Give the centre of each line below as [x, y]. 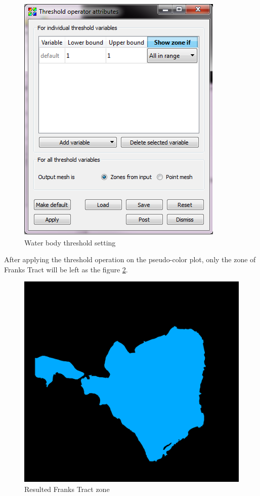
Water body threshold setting [70, 242]
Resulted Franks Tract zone [67, 489]
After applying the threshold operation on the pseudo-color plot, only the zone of [130, 259]
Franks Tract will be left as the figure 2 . [66, 269]
